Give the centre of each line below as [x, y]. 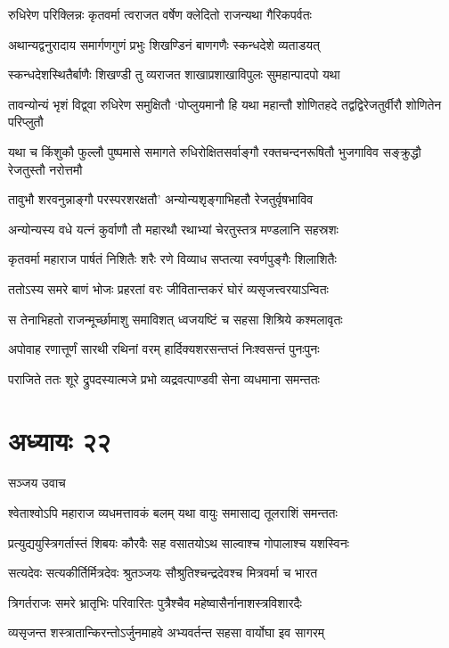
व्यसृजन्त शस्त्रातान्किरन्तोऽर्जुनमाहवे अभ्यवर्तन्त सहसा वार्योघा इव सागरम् [167, 632]
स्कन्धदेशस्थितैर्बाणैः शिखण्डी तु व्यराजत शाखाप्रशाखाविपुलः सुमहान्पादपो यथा [174, 74]
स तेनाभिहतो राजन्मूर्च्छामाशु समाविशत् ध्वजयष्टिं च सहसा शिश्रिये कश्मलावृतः [176, 319]
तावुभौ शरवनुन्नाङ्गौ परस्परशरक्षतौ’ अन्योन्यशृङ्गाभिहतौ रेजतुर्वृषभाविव [161, 199]
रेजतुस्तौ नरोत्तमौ [45, 169]
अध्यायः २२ [60, 440]
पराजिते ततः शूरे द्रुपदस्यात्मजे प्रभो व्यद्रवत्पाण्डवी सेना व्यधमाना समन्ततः [164, 378]
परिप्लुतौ [26, 122]
